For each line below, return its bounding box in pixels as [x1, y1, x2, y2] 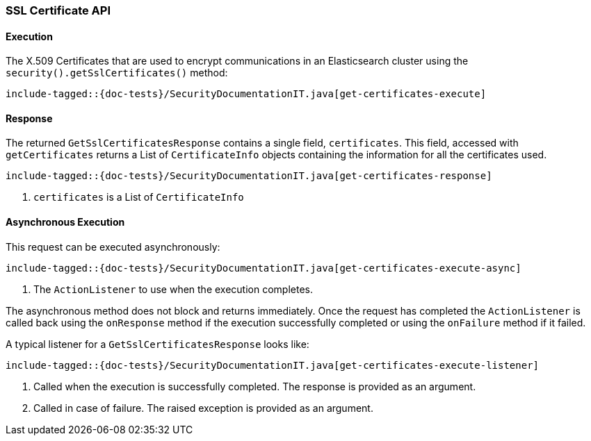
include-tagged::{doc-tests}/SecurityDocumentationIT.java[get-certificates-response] [6, 170, 492, 182]
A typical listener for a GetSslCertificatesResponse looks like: [6, 338, 309, 350]
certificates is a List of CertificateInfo [33, 191, 244, 203]
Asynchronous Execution [6, 216, 125, 228]
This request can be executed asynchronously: [6, 240, 220, 253]
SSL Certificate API [6, 3, 111, 17]
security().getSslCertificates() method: [6, 67, 228, 79]
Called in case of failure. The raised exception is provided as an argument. [33, 401, 373, 414]
